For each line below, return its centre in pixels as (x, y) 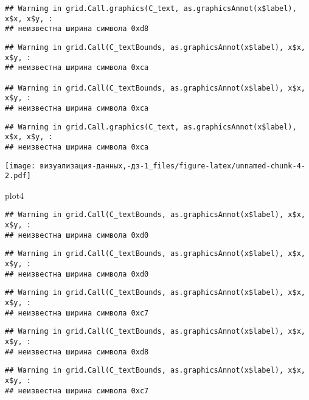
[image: (20, 166)
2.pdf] (18, 176)
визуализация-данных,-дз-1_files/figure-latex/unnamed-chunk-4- (172, 166)
